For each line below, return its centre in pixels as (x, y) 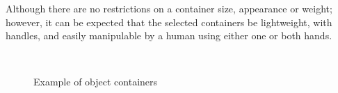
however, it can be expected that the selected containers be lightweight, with (169, 22)
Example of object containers (96, 82)
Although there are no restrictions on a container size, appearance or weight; (169, 8)
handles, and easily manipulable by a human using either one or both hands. (169, 35)
